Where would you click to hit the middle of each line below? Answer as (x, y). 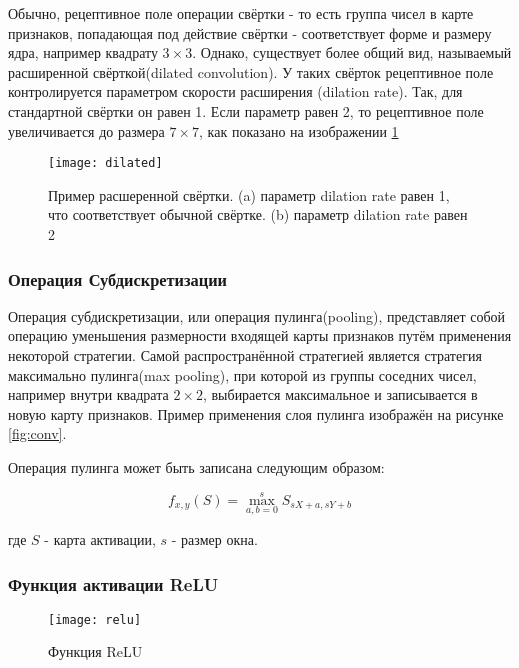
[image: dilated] (105, 163)
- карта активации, (100, 539)
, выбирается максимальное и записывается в (340, 394)
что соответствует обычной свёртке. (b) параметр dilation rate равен (258, 214)
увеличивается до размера (86, 130)
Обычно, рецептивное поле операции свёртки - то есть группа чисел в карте (241, 13)
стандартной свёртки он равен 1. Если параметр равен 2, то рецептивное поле (246, 110)
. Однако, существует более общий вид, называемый (352, 52)
